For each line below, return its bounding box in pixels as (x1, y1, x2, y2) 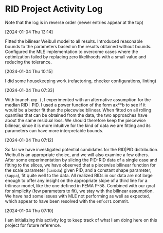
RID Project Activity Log (5, 3, 103, 15)
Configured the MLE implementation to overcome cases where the (5, 49, 138, 54)
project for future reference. (5, 222, 61, 228)
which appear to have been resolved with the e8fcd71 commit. (5, 198, 129, 204)
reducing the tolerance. (5, 59, 52, 65)
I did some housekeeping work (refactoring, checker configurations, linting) (5, 78, 157, 84)
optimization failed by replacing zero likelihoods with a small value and (5, 54, 146, 59)
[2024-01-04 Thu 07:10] (5, 208, 54, 214)
